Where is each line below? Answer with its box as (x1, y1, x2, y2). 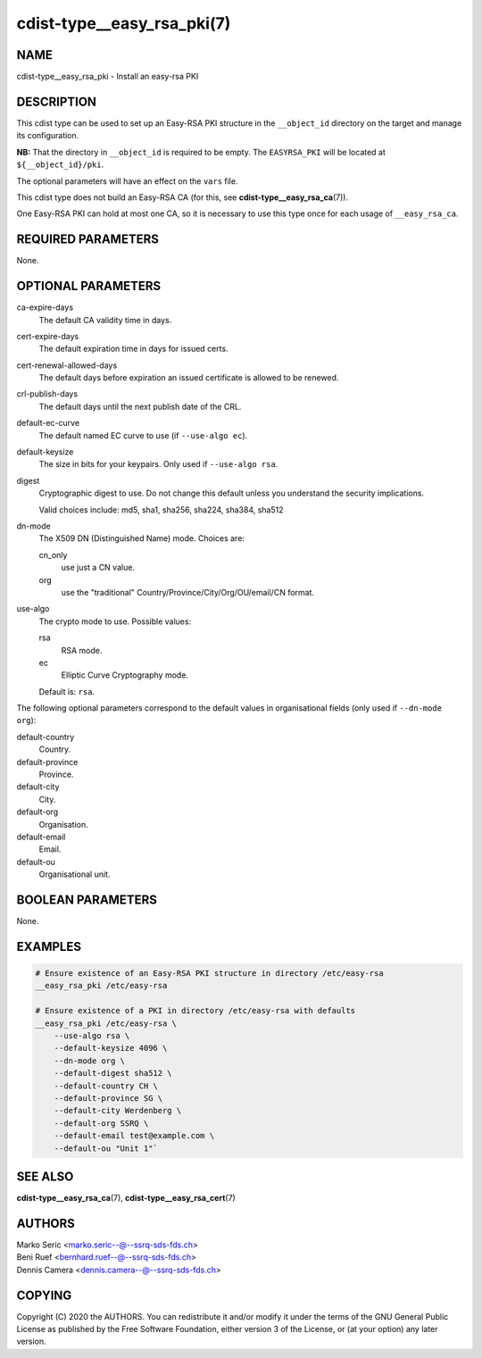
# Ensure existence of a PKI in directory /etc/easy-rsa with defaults (35, 1005, 356, 1016)
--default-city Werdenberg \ (54, 1105, 182, 1116)
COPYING (16, 1287, 72, 1303)
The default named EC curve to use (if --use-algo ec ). (38, 429, 248, 441)
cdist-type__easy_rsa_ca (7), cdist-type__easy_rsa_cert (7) (16, 1193, 236, 1204)
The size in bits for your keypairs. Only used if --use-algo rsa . (38, 459, 278, 470)
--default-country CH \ (54, 1080, 158, 1091)
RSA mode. (61, 645, 103, 655)
